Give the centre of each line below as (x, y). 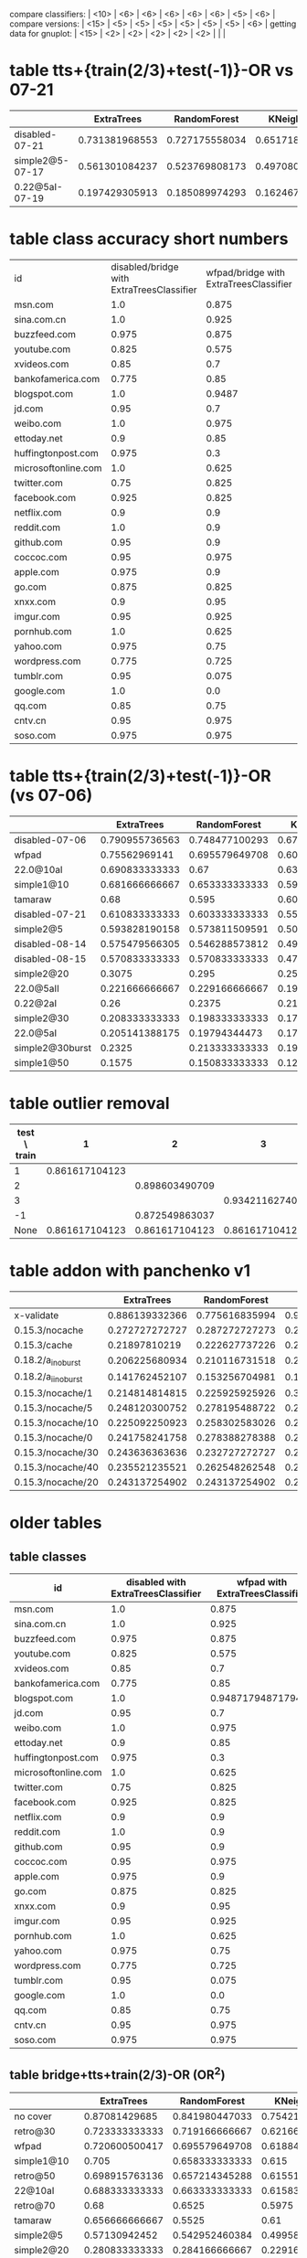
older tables (56, 1523)
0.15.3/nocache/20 (56, 1483)
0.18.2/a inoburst (48, 1360)
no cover (33, 2116)
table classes (48, 1556)
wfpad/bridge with (246, 272)
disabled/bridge (145, 267)
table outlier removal (90, 1103)
